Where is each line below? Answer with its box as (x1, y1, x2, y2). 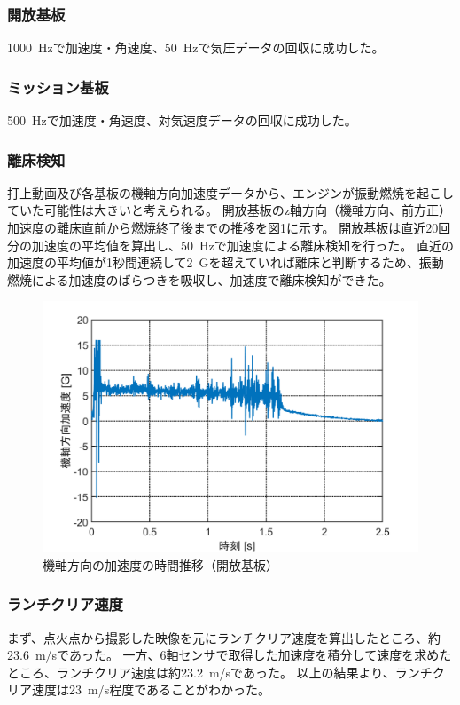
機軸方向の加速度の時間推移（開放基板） (43, 555, 278, 574)
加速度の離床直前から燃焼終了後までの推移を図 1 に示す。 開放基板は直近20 (7, 218, 439, 237)
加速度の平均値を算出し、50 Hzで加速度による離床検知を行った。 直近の (31, 235, 454, 254)
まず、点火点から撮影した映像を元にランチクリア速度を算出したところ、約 (7, 628, 441, 646)
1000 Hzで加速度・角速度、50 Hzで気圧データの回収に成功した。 (7, 38, 385, 57)
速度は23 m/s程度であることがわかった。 (31, 680, 271, 699)
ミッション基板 (7, 75, 109, 98)
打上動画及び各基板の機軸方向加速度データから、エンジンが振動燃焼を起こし (7, 183, 454, 202)
